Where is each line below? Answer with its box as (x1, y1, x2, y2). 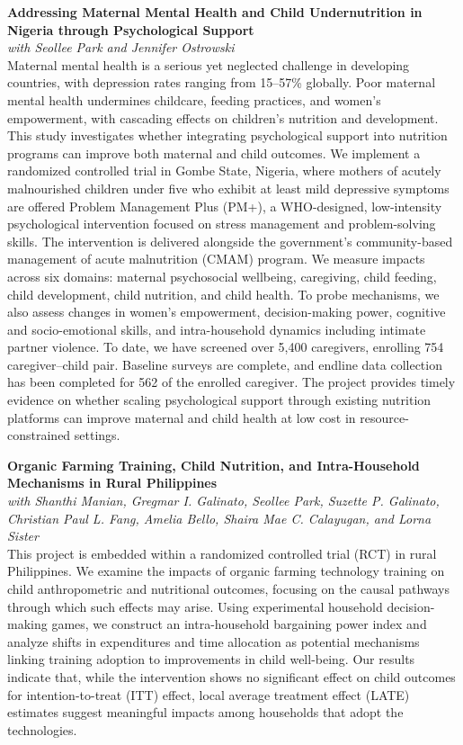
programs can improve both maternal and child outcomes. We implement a (7, 143, 421, 162)
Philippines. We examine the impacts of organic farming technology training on (7, 561, 445, 580)
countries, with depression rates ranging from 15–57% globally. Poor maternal (7, 73, 436, 92)
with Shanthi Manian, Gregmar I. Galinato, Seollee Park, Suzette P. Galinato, (7, 491, 440, 510)
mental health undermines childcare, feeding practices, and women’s (7, 90, 381, 109)
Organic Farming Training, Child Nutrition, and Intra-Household (7, 455, 420, 474)
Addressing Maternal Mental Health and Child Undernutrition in (7, 3, 423, 21)
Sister (7, 526, 39, 545)
